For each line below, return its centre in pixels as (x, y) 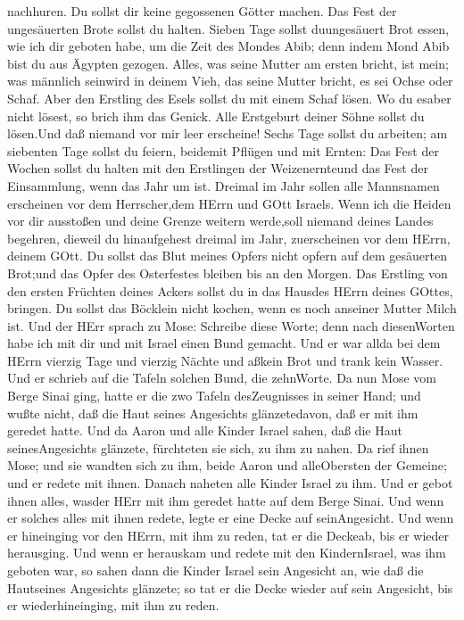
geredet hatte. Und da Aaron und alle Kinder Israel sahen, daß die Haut (205, 430)
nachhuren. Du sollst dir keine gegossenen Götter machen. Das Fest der (202, 11)
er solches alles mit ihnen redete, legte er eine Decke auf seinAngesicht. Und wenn (231, 518)
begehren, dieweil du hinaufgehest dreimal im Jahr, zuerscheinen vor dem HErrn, (229, 238)
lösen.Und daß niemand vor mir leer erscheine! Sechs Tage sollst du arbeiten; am (228, 133)
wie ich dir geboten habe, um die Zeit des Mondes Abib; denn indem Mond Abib (228, 46)
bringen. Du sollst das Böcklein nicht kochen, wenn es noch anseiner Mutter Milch (232, 308)
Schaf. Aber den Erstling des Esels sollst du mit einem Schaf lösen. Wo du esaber (229, 98)
